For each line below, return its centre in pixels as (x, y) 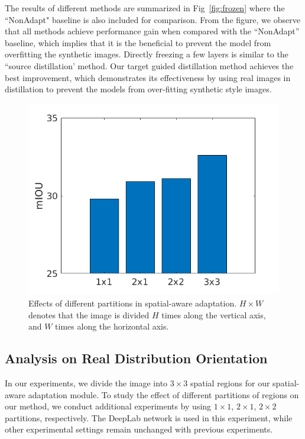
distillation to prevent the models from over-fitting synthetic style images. (138, 89)
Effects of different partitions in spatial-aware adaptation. (133, 303)
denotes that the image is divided (89, 314)
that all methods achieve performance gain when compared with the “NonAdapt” (152, 31)
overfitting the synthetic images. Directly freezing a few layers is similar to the (147, 54)
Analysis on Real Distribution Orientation (136, 358)
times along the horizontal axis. (112, 326)
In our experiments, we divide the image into (86, 383)
